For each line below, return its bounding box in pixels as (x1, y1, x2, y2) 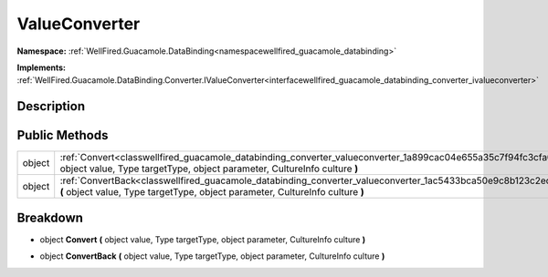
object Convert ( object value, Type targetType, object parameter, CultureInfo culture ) (39, 233, 366, 245)
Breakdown (16, 210, 84, 225)
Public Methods (16, 128, 109, 143)
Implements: (16, 62, 67, 73)
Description (16, 98, 86, 114)
